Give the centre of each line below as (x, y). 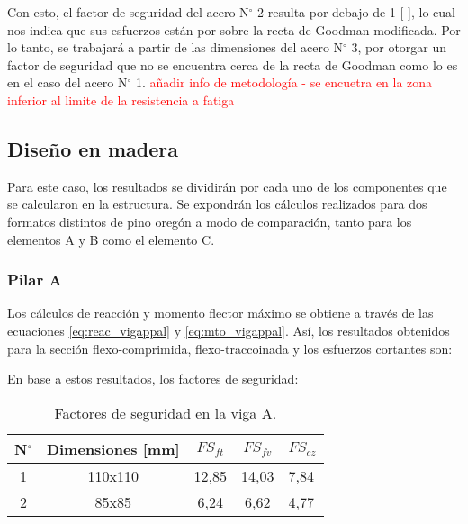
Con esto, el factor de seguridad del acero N (128, 12)
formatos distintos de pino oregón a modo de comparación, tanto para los (210, 221)
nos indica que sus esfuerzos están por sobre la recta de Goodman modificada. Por (234, 29)
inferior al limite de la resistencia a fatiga (121, 99)
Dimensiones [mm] (113, 448)
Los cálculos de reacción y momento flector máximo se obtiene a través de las (220, 313)
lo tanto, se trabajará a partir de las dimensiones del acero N (175, 47)
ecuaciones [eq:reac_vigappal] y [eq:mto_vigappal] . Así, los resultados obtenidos (229, 330)
